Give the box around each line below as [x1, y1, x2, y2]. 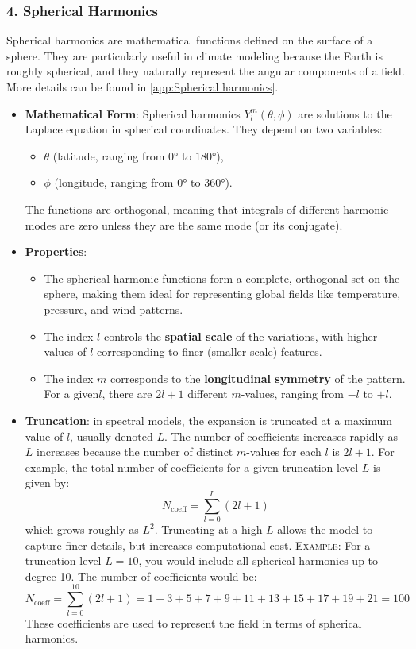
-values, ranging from [241, 385, 345, 402]
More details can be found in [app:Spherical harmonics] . [6, 79, 279, 95]
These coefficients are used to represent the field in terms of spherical [25, 614, 362, 631]
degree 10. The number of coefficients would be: [25, 567, 257, 584]
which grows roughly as [25, 521, 139, 537]
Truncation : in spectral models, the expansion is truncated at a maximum [25, 411, 392, 428]
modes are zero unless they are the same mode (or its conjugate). [25, 216, 343, 233]
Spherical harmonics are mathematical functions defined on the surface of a [6, 32, 373, 48]
